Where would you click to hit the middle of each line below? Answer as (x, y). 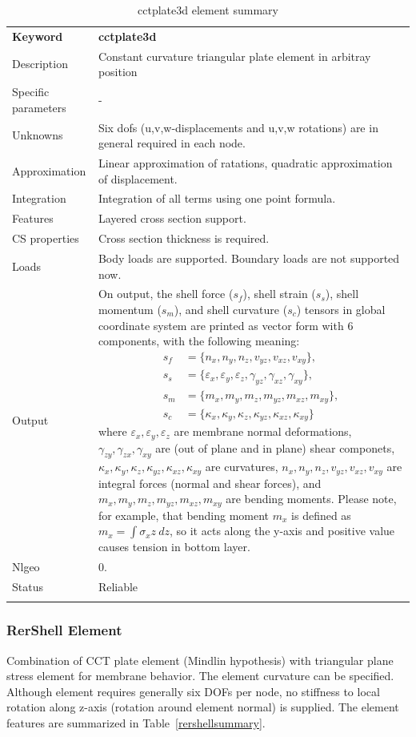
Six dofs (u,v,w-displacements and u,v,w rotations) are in (238, 127)
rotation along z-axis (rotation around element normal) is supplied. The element (203, 707)
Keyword (38, 36)
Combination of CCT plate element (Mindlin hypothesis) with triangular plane (200, 660)
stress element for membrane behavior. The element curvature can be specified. (200, 676)
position (118, 72)
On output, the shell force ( (166, 294)
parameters (39, 107)
